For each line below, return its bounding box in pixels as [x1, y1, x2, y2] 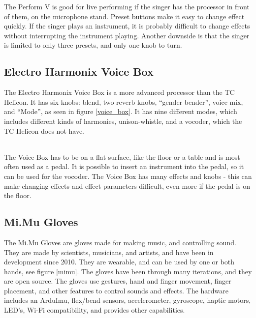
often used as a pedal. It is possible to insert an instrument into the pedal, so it [4, 161, 244, 172]
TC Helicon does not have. [4, 125, 85, 136]
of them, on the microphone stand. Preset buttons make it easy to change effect [4, 11, 245, 21]
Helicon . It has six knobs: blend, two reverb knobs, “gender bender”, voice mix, [4, 96, 243, 107]
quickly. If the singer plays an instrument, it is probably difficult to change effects [4, 21, 250, 31]
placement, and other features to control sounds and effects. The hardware [4, 285, 228, 295]
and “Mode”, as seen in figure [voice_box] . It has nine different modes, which [4, 106, 237, 116]
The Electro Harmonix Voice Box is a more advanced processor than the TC [4, 87, 235, 97]
